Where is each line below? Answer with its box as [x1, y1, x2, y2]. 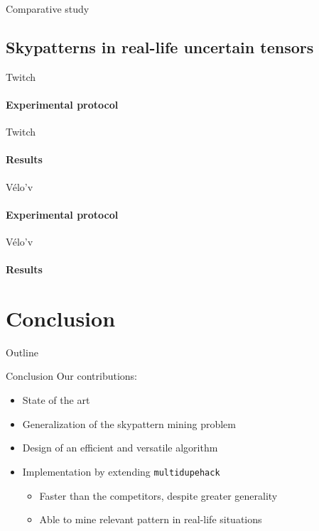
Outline [6, 344, 38, 359]
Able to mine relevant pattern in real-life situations [39, 512, 262, 527]
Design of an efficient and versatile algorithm [22, 440, 218, 455]
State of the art [22, 393, 90, 407]
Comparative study [6, 1, 90, 16]
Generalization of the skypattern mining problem [22, 416, 236, 431]
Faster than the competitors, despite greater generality [39, 488, 278, 503]
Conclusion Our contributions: [6, 368, 138, 383]
